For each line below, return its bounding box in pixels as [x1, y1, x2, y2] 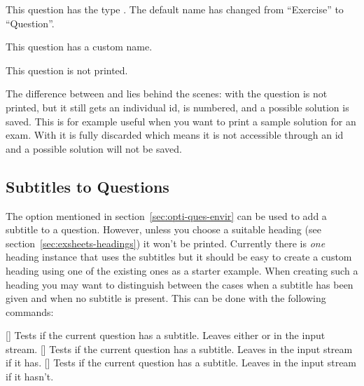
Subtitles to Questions [6, 175, 169, 197]
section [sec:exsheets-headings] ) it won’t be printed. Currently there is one [6, 235, 325, 250]
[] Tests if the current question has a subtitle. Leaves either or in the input [6, 328, 325, 343]
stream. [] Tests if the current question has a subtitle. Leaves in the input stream [6, 341, 353, 356]
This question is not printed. [6, 62, 128, 77]
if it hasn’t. [6, 369, 54, 384]
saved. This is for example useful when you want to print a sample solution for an [6, 113, 356, 128]
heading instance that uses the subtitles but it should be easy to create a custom [6, 249, 352, 264]
